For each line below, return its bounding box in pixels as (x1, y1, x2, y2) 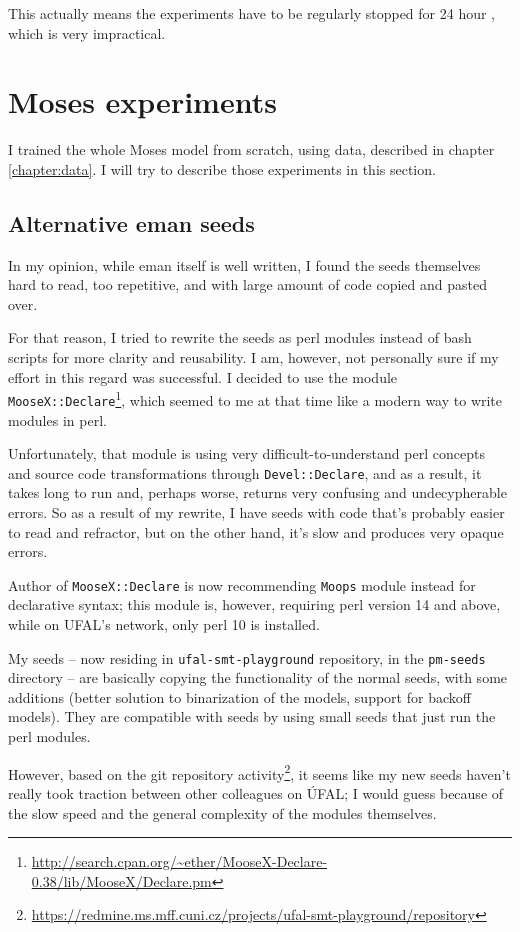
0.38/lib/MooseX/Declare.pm (31, 870, 212, 891)
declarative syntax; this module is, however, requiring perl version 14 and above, (8, 594, 501, 615)
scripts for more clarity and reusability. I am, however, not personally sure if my (8, 347, 499, 368)
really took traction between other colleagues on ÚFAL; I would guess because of (8, 782, 504, 803)
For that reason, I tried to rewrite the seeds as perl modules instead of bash (8, 327, 472, 348)
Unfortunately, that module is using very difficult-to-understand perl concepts (8, 443, 485, 464)
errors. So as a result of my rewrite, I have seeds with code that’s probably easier (8, 502, 505, 523)
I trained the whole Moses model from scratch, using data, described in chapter (8, 139, 495, 160)
